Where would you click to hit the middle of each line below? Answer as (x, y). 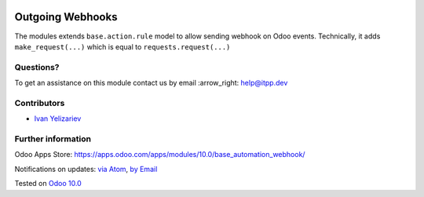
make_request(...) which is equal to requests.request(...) (122, 46)
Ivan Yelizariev (58, 119)
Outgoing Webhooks (66, 17)
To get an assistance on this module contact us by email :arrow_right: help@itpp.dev (151, 83)
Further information (53, 139)
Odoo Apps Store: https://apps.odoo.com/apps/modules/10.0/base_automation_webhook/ (160, 155)
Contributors (40, 103)
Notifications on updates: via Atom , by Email (86, 169)
